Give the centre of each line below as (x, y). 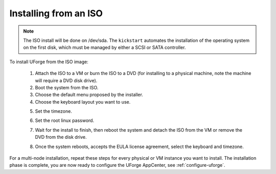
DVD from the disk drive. (61, 137)
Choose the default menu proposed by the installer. (89, 95)
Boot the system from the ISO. (67, 87)
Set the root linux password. (65, 120)
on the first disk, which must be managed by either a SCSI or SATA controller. (105, 47)
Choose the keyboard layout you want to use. (83, 102)
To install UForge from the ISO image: (49, 62)
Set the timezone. (54, 111)
